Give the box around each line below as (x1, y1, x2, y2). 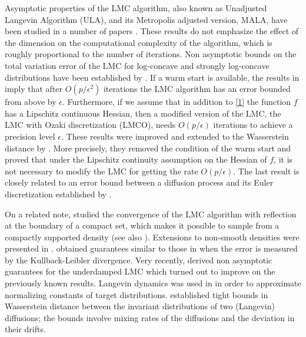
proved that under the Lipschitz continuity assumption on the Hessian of (5, 153, 267, 166)
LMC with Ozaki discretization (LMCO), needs (5, 118, 176, 131)
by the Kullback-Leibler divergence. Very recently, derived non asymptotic (5, 253, 272, 266)
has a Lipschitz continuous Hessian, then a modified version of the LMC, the (5, 107, 281, 119)
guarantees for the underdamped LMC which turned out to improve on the (5, 265, 275, 277)
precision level (5, 130, 55, 142)
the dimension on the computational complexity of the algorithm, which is (5, 36, 272, 48)
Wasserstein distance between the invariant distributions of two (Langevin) (5, 300, 275, 312)
